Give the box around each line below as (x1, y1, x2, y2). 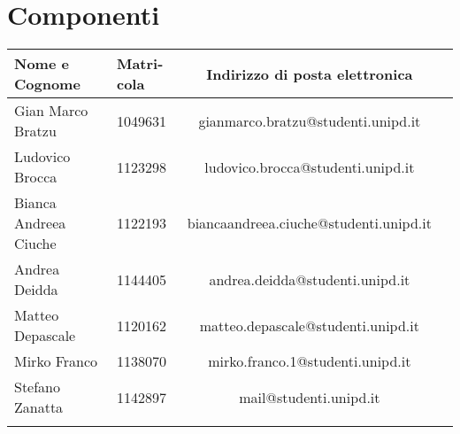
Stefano (14, 376, 61, 398)
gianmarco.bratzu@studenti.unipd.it (198, 110, 421, 131)
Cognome (14, 74, 80, 95)
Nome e (14, 53, 69, 74)
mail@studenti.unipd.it (239, 386, 380, 407)
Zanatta (14, 397, 64, 418)
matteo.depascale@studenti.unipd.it (199, 314, 419, 336)
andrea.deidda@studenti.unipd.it (209, 268, 410, 290)
